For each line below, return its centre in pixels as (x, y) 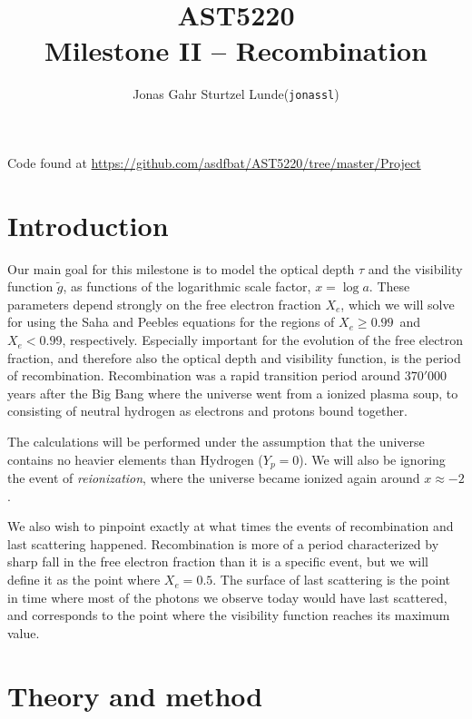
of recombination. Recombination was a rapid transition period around (204, 375)
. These (389, 286)
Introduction (88, 225)
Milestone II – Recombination (236, 50)
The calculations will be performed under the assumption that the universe (216, 442)
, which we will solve (398, 304)
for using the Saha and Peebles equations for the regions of (171, 322)
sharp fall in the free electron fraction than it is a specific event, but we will (218, 561)
